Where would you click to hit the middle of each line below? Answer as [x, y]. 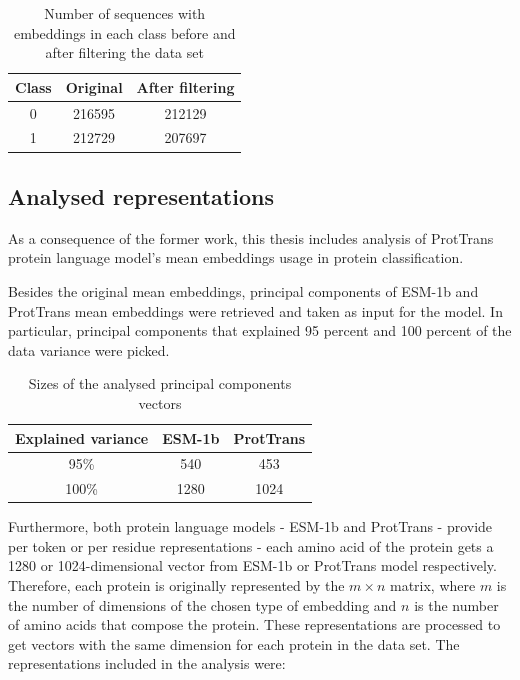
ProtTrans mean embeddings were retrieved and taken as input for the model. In [255, 310]
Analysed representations [141, 195]
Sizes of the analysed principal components [160, 383]
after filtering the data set [124, 52]
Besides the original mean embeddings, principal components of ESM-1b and [243, 290]
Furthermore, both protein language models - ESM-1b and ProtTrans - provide [250, 526]
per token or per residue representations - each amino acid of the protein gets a [251, 545]
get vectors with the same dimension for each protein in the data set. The [234, 643]
